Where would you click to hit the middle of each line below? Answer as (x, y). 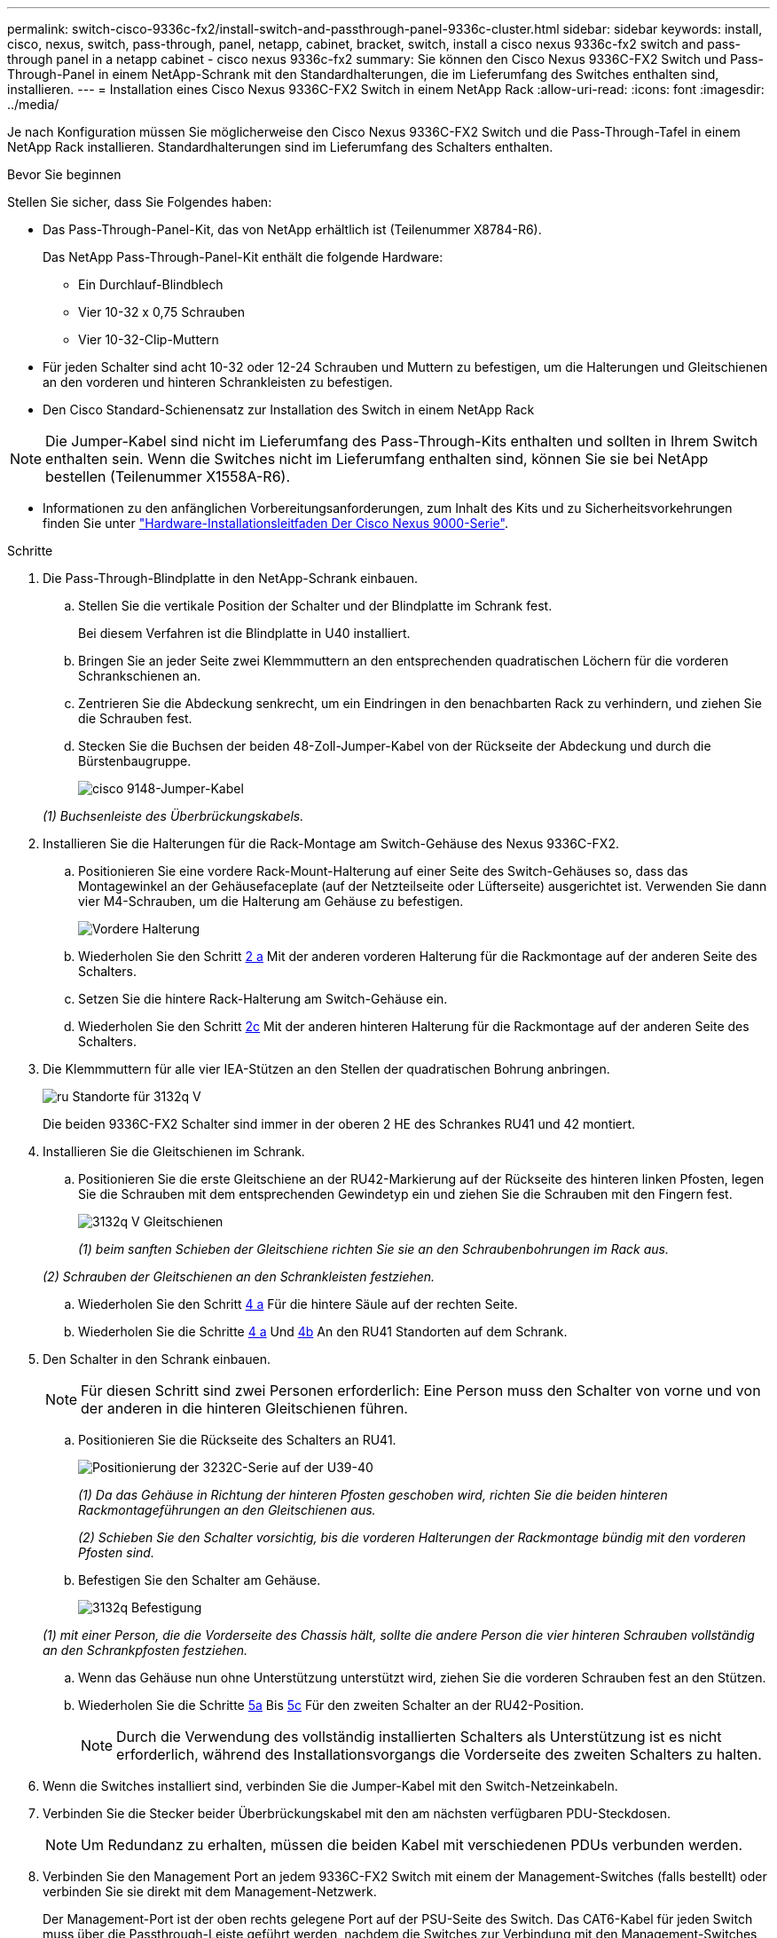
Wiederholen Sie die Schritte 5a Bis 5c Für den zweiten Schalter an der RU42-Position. (331, 1705)
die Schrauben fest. (135, 718)
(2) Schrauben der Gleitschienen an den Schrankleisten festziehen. (239, 1276)
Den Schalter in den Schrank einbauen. (157, 1359)
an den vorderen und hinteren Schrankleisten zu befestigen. (218, 382)
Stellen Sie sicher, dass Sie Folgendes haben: (140, 202)
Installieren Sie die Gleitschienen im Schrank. (174, 1151)
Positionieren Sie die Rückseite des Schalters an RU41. (237, 1440)
